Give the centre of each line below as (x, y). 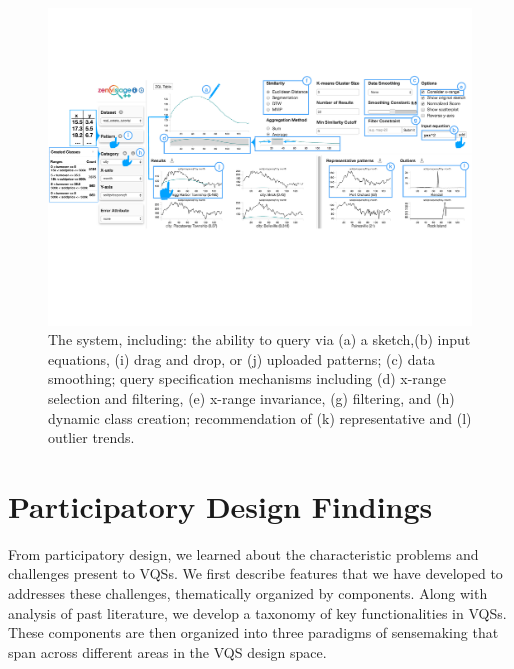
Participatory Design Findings (220, 505)
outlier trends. (91, 437)
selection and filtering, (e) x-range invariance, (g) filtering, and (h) (251, 397)
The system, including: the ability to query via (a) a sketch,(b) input (259, 339)
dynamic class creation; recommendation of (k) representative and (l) (260, 417)
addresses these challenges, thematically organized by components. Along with (248, 593)
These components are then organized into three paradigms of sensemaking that (253, 632)
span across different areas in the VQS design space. (167, 651)
